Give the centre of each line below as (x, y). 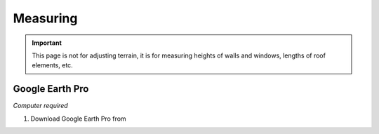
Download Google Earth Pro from (78, 119)
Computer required (40, 106)
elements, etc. (52, 65)
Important (47, 43)
